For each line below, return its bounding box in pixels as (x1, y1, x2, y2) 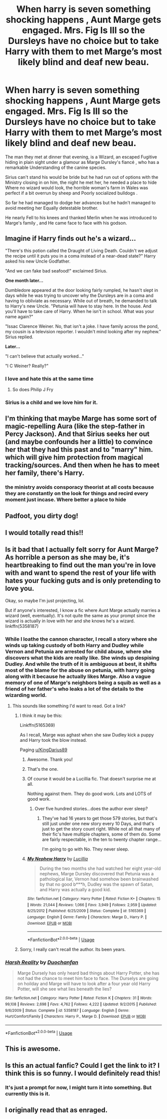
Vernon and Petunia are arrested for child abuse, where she (5, 648, 152, 655)
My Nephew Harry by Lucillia (27, 856, 88, 862)
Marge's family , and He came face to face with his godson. (5, 220, 127, 226)
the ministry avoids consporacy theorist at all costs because (5, 484, 154, 491)
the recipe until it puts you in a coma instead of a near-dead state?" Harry (5, 253, 156, 259)
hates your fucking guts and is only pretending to (5, 576, 161, 585)
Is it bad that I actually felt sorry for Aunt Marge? (5, 546, 159, 554)
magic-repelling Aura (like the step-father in (5, 422, 145, 430)
